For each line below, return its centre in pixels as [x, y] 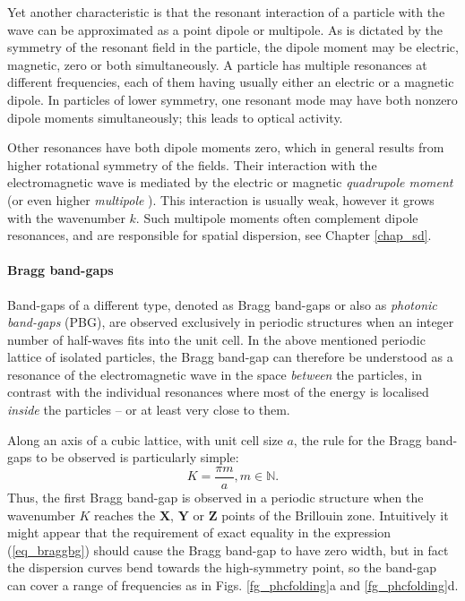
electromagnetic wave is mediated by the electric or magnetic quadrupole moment [230, 182]
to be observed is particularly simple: [137, 457]
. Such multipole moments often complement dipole [277, 217]
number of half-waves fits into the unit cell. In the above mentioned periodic [216, 339]
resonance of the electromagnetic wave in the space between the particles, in [215, 374]
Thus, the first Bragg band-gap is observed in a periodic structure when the [215, 497]
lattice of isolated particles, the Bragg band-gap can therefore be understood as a [230, 357]
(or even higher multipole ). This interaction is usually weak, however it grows [221, 199]
